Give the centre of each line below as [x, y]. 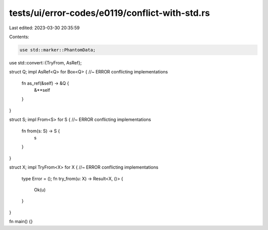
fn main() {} [21, 222]
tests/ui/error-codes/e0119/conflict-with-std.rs [110, 13]
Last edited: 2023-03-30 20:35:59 [44, 28]
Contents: [19, 37]
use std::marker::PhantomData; [58, 50]
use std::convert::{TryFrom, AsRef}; [45, 62]
